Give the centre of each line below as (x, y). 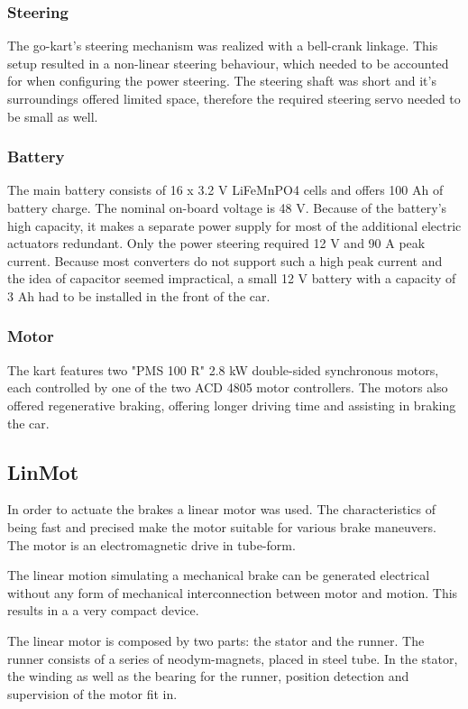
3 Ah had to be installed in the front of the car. (139, 295)
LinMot (43, 471)
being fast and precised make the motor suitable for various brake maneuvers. (222, 526)
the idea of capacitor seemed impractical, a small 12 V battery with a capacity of (232, 278)
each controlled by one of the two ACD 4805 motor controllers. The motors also (228, 387)
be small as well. (53, 116)
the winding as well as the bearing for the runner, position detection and (208, 676)
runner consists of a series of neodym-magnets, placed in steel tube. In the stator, (233, 658)
